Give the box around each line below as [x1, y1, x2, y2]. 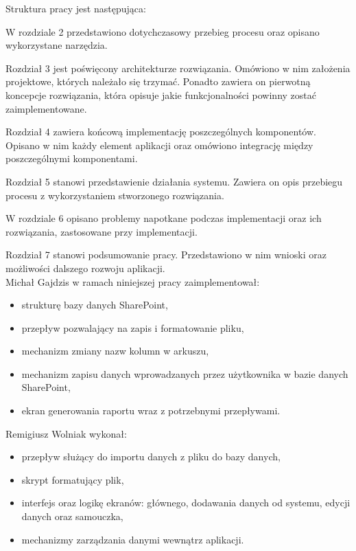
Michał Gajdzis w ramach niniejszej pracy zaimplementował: [5, 274, 260, 289]
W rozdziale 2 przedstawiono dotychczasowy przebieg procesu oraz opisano [5, 24, 320, 38]
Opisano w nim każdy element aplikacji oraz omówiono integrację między [5, 137, 313, 152]
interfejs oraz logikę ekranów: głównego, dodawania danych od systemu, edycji [21, 495, 351, 510]
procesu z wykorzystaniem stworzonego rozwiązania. [5, 188, 224, 202]
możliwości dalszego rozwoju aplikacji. [5, 260, 165, 275]
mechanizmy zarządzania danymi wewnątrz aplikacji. [21, 532, 244, 546]
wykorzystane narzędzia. [5, 38, 108, 52]
